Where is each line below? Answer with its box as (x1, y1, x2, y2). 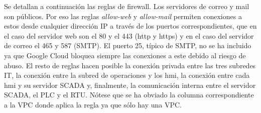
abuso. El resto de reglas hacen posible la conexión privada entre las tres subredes (4, 60, 256, 70)
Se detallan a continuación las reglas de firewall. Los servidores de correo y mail (4, 1, 249, 11)
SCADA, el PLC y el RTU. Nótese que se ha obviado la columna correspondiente (4, 89, 254, 100)
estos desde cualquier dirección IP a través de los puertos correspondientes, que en (4, 21, 257, 31)
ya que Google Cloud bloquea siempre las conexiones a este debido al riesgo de (4, 50, 246, 60)
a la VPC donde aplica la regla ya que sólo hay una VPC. (4, 99, 182, 109)
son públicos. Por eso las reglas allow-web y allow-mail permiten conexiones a (4, 11, 242, 21)
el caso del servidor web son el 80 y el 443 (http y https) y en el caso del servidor (4, 30, 254, 41)
